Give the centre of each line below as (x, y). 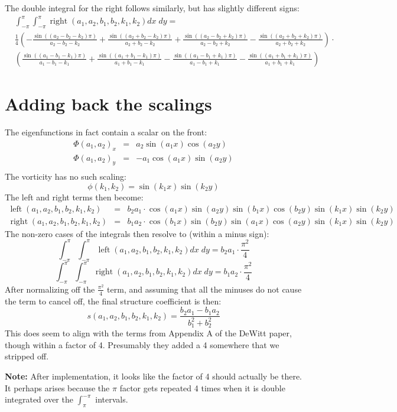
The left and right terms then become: (74, 197)
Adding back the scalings (108, 104)
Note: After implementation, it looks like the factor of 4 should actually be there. (153, 376)
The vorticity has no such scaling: (66, 176)
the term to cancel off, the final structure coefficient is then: (113, 301)
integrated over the (39, 399)
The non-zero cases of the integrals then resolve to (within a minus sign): (137, 233)
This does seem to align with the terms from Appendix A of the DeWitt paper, (148, 333)
